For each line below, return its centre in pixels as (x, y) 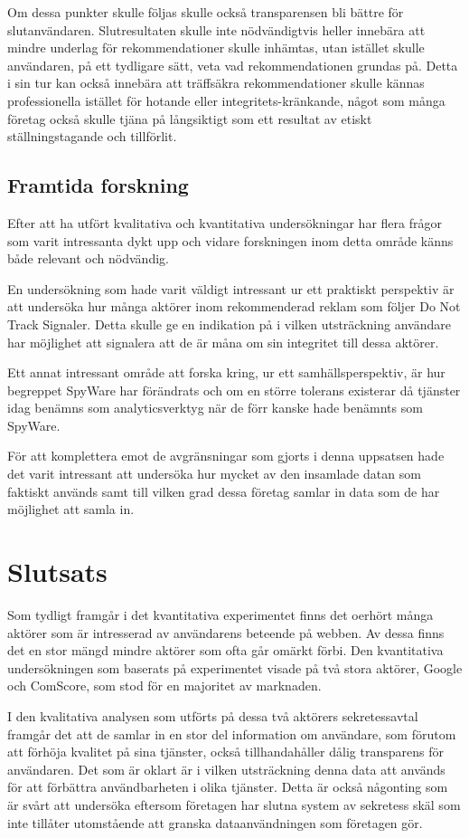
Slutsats (57, 571)
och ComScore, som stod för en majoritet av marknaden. (164, 686)
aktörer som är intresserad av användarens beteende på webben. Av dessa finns (226, 632)
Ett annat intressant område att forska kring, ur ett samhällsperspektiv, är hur (226, 372)
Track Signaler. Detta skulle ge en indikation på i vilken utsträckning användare (229, 324)
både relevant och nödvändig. (88, 258)
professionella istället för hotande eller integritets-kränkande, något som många (226, 100)
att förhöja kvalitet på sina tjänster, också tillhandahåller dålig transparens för (225, 752)
